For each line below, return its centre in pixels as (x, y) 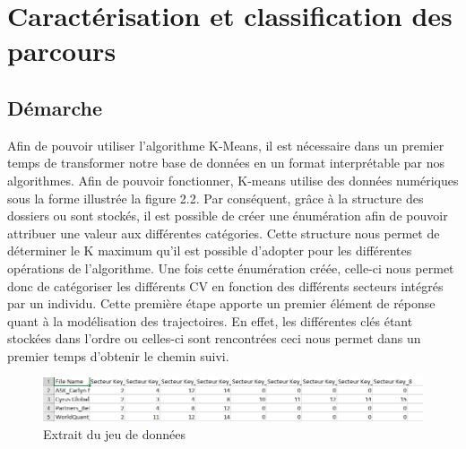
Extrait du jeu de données (114, 433)
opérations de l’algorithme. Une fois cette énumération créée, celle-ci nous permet (231, 268)
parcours (62, 51)
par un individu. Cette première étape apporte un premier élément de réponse (221, 303)
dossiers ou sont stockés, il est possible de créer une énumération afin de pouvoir (228, 216)
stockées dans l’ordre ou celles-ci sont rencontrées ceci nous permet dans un (214, 338)
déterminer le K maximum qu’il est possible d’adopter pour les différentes (210, 250)
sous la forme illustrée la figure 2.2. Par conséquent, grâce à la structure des (216, 198)
